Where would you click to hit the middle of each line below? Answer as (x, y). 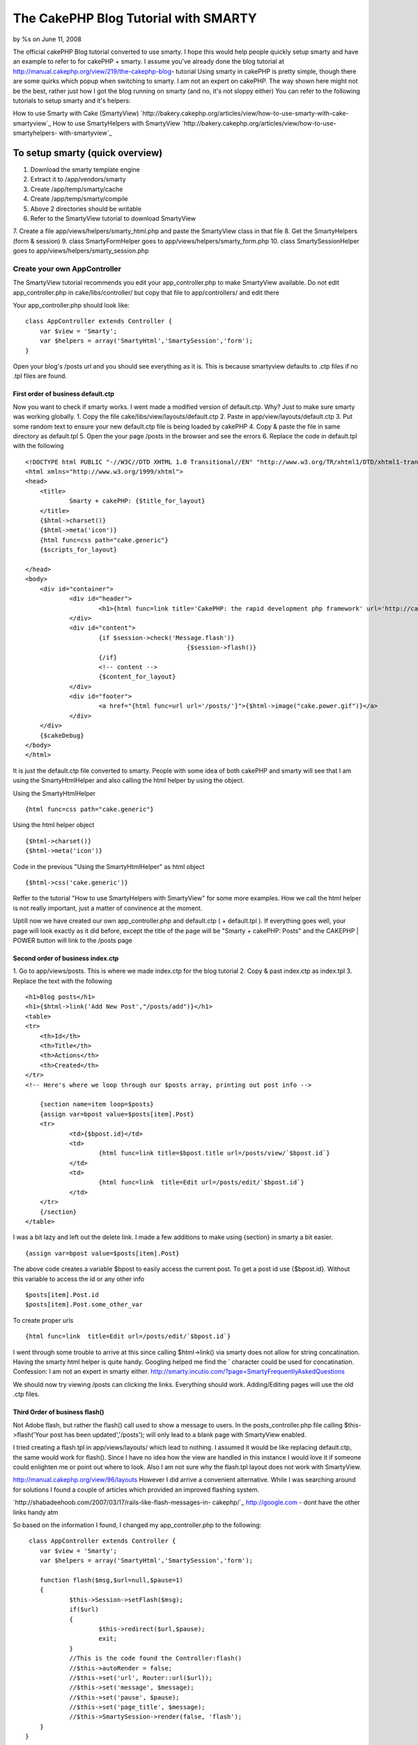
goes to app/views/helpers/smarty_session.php (81, 251)
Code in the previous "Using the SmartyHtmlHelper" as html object (109, 866)
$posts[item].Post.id (62, 1295)
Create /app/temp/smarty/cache (77, 189)
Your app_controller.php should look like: (71, 305)
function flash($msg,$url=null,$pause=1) (111, 1580)
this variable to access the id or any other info (79, 1279)
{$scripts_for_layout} (78, 550)
